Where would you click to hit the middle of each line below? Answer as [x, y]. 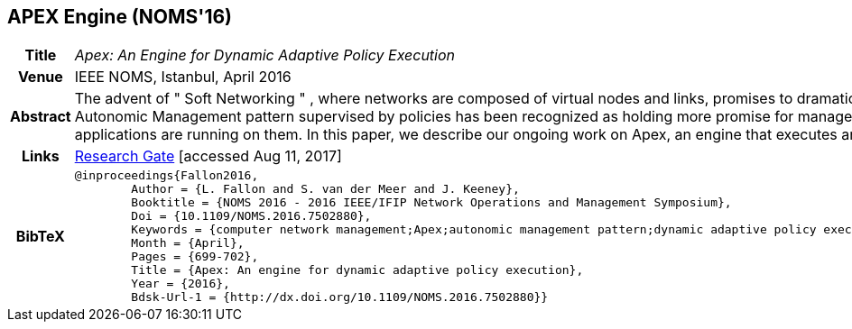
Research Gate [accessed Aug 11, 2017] [208, 156]
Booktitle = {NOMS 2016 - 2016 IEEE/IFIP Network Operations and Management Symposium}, [431, 203]
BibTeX [40, 237]
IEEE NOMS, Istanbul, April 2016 [183, 77]
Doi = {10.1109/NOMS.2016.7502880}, [251, 216]
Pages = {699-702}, [195, 257]
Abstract [41, 117]
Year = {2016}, [181, 284]
